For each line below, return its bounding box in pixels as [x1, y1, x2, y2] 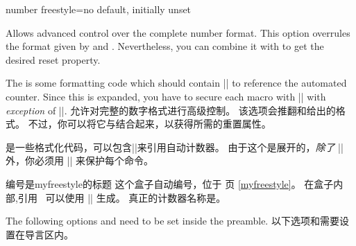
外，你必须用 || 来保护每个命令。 [6, 153, 154, 168]
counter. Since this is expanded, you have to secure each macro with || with [6, 89, 326, 103]
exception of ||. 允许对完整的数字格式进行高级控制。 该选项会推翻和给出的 [6, 103, 336, 117]
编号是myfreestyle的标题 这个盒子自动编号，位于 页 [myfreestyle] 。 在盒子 [6, 176, 334, 191]
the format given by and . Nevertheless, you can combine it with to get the [6, 39, 324, 53]
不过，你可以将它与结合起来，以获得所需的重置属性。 [28, 116, 271, 131]
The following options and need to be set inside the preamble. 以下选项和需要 [6, 213, 339, 228]
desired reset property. [6, 52, 101, 67]
